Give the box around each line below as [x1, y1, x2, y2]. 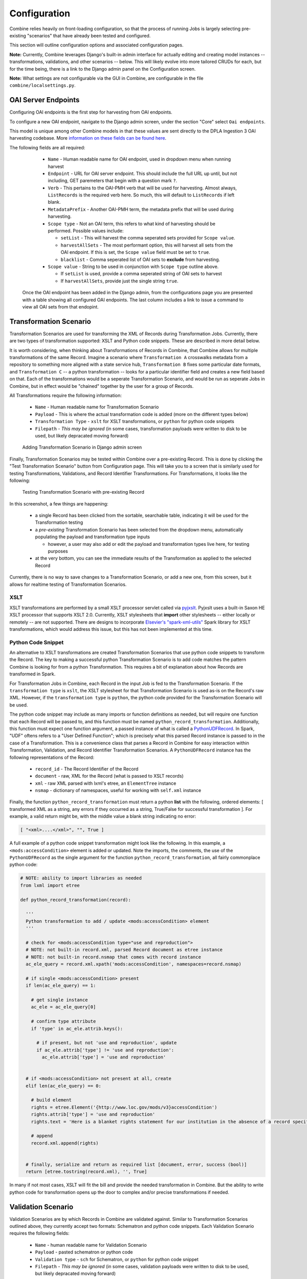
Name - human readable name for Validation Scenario [35, 1242, 147, 1248]
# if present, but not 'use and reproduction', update [36, 1040, 177, 1046]
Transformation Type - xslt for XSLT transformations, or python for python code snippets [35, 418, 235, 425]
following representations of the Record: [9, 754, 95, 760]
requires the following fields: [9, 1230, 70, 1237]
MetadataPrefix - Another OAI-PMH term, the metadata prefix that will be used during [48, 206, 234, 212]
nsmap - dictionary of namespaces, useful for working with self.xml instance [35, 787, 202, 793]
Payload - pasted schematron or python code [35, 1249, 133, 1255]
